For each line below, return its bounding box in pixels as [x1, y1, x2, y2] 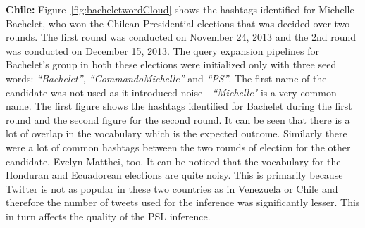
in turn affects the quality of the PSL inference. [6, 208, 211, 223]
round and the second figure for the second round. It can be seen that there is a [6, 112, 350, 127]
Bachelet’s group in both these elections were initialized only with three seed [6, 57, 337, 72]
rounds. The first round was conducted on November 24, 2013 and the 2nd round [6, 30, 357, 44]
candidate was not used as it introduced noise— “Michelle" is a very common [6, 84, 337, 99]
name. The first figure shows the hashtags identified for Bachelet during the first [6, 99, 352, 113]
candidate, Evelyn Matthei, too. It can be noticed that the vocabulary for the [6, 153, 341, 168]
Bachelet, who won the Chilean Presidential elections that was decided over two [6, 15, 350, 30]
